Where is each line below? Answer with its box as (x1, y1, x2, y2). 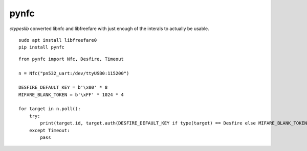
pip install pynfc (18, 44, 65, 51)
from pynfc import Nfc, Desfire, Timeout (18, 56, 124, 62)
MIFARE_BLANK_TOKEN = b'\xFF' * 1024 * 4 (18, 92, 124, 97)
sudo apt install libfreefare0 (18, 37, 97, 43)
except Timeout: (29, 128, 70, 133)
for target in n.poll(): (18, 106, 81, 112)
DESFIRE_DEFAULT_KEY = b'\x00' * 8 (18, 85, 108, 90)
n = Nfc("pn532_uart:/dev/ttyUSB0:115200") (18, 70, 129, 76)
